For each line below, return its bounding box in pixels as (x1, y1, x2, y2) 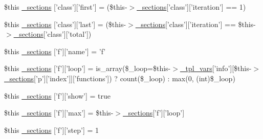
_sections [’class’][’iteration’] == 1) (137, 2, 246, 12)
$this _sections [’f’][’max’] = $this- (4, 107, 114, 118)
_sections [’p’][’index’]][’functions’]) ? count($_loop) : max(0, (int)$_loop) (4, 73, 235, 83)
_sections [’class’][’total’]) (13, 29, 92, 39)
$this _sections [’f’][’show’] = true (4, 90, 111, 101)
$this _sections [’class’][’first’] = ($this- (4, 2, 127, 12)
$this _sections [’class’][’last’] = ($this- (4, 18, 126, 29)
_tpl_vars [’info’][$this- (180, 63, 252, 74)
